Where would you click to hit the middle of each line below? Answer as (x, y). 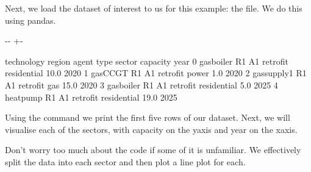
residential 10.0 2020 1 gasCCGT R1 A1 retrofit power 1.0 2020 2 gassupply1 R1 (156, 73)
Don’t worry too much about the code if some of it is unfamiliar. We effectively (153, 150)
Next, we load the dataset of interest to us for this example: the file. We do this (154, 8)
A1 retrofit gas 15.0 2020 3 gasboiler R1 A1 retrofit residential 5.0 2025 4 (141, 84)
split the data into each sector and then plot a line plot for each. (125, 161)
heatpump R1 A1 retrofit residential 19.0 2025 (91, 97)
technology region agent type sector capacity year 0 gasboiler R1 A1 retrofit (147, 61)
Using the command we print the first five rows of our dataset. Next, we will (148, 117)
